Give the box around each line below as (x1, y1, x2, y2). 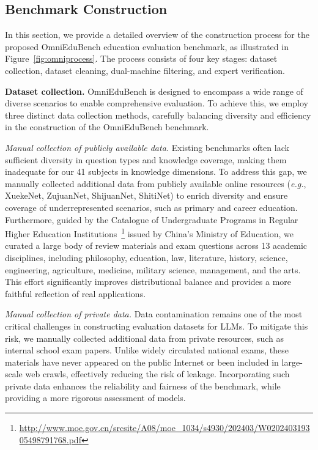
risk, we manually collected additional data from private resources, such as (5, 331, 284, 344)
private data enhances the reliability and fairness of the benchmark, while (5, 379, 281, 392)
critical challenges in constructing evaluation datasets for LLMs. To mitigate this (5, 319, 308, 332)
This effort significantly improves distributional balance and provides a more (5, 275, 292, 288)
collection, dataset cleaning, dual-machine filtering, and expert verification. (5, 64, 285, 76)
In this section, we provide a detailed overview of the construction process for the (5, 28, 309, 41)
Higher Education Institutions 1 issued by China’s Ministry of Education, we (5, 226, 294, 240)
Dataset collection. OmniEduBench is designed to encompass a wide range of (5, 84, 303, 97)
